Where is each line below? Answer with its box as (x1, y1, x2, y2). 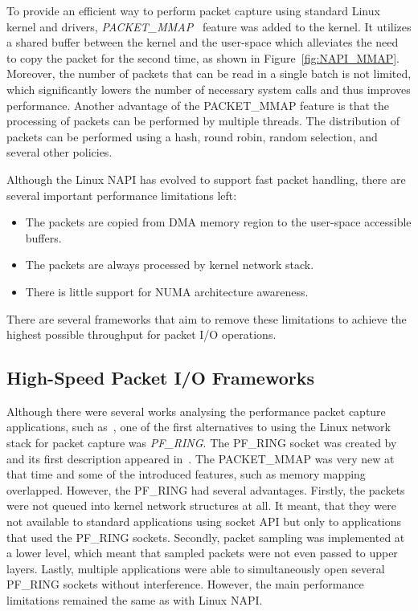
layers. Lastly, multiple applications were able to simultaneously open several (6, 560, 385, 576)
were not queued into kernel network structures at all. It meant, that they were (6, 497, 396, 514)
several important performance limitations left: (6, 186, 237, 203)
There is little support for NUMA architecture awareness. (25, 283, 309, 299)
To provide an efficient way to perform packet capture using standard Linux (6, 2, 380, 18)
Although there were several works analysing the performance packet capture (6, 402, 386, 419)
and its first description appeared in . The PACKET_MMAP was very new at (6, 450, 395, 466)
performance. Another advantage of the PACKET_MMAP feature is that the (6, 96, 390, 113)
